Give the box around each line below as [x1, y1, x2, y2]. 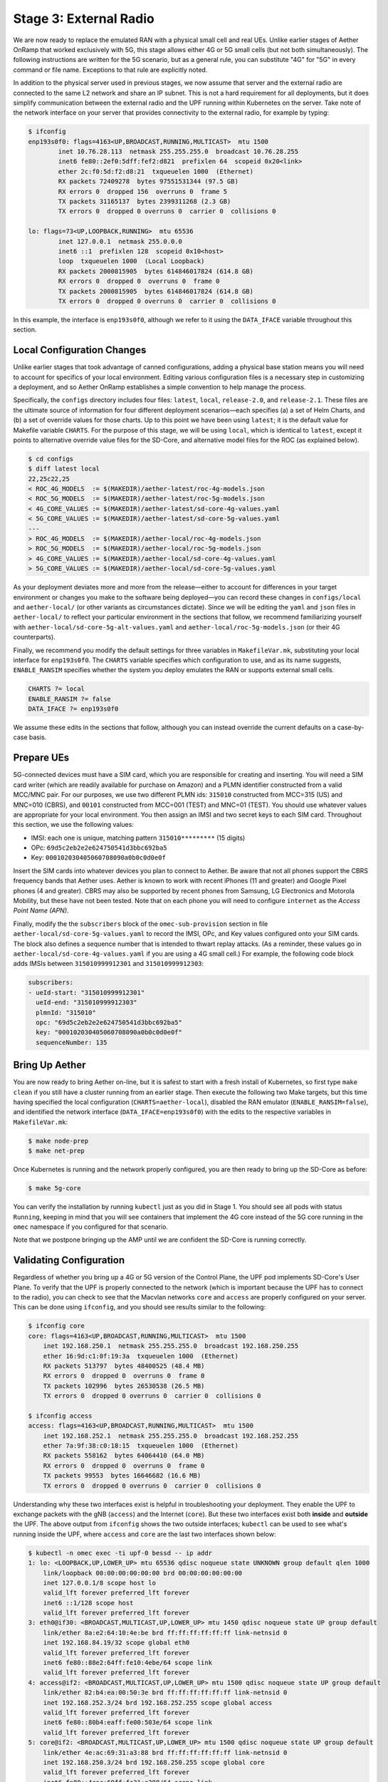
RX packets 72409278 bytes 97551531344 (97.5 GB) [58, 177, 238, 185]
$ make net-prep [28, 1147, 85, 1155]
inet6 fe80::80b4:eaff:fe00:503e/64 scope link [43, 1719, 213, 1726]
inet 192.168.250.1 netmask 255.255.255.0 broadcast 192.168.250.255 [43, 1342, 299, 1350]
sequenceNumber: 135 [36, 1038, 108, 1046]
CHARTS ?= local [28, 685, 85, 693]
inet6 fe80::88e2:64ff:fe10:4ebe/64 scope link [43, 1659, 213, 1667]
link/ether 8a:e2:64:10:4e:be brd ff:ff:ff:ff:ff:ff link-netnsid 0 [43, 1629, 288, 1637]
